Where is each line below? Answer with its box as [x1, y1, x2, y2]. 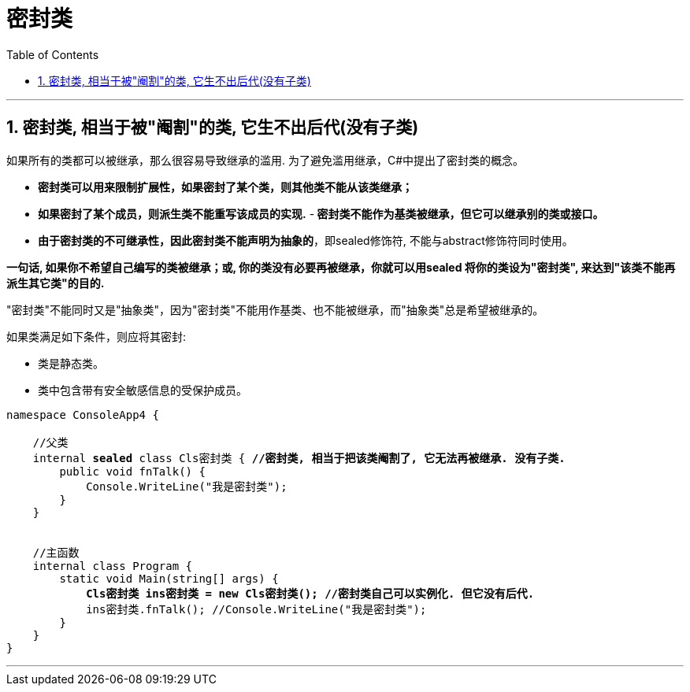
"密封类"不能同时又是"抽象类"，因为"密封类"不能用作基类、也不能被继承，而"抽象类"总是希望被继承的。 [6, 302, 544, 316]
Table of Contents [6, 47, 99, 61]
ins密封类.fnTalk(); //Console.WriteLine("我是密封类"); [86, 602, 427, 616]
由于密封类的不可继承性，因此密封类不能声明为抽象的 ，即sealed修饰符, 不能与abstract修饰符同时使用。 [38, 233, 573, 247]
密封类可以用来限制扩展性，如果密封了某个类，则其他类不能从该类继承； [38, 179, 413, 194]
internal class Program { [32, 559, 193, 572]
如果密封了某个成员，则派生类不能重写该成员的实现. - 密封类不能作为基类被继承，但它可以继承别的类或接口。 [38, 206, 604, 220]
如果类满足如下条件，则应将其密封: [6, 329, 187, 343]
